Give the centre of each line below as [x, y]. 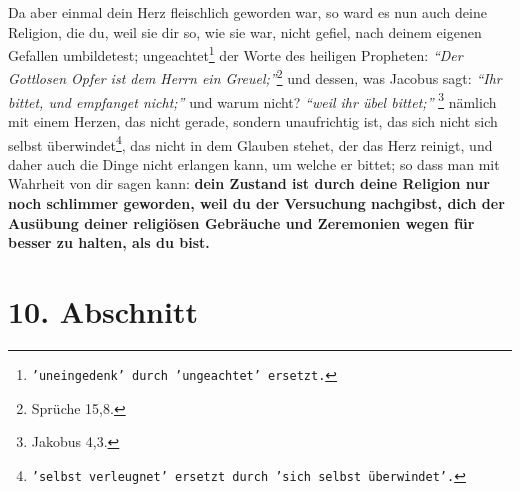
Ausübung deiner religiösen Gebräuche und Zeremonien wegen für [241, 222]
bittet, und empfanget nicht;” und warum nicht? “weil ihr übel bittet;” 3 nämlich [252, 100]
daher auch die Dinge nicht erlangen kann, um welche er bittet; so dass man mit [254, 163]
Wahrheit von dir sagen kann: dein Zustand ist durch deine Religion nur [249, 183]
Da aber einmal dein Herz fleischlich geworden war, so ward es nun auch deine [247, 12]
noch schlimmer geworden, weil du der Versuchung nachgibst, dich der [256, 202]
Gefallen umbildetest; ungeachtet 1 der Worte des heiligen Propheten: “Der [235, 53]
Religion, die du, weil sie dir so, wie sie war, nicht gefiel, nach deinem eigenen [245, 31]
